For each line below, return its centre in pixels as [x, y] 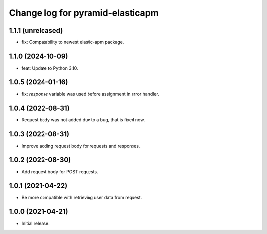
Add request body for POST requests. [60, 172]
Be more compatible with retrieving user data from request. [82, 197]
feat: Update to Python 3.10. [50, 68]
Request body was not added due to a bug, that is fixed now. [83, 120]
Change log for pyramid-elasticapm [84, 13]
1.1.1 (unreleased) [36, 30]
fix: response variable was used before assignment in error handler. [90, 94]
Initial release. [36, 223]
